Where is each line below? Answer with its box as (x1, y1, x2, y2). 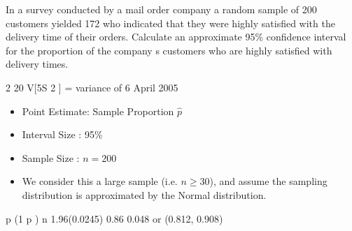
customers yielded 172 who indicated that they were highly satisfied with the (6, 15, 335, 30)
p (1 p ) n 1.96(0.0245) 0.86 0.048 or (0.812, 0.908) (6, 211, 223, 225)
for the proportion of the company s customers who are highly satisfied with (6, 43, 332, 57)
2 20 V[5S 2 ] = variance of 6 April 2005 (6, 80, 178, 94)
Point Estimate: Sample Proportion (22, 103, 174, 118)
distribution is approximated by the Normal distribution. (22, 187, 267, 202)
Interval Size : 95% (22, 127, 103, 142)
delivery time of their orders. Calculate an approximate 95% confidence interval (6, 29, 346, 44)
